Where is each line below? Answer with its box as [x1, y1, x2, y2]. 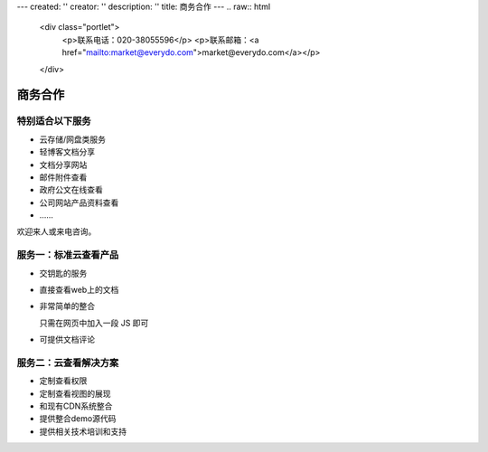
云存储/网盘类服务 [39, 134, 107, 145]
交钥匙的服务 [39, 268, 88, 278]
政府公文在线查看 [39, 184, 103, 195]
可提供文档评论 [39, 334, 95, 345]
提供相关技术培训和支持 [39, 426, 127, 437]
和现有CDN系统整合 [39, 400, 113, 411]
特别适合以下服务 [16, 115, 91, 127]
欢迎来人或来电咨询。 [16, 226, 97, 237]
